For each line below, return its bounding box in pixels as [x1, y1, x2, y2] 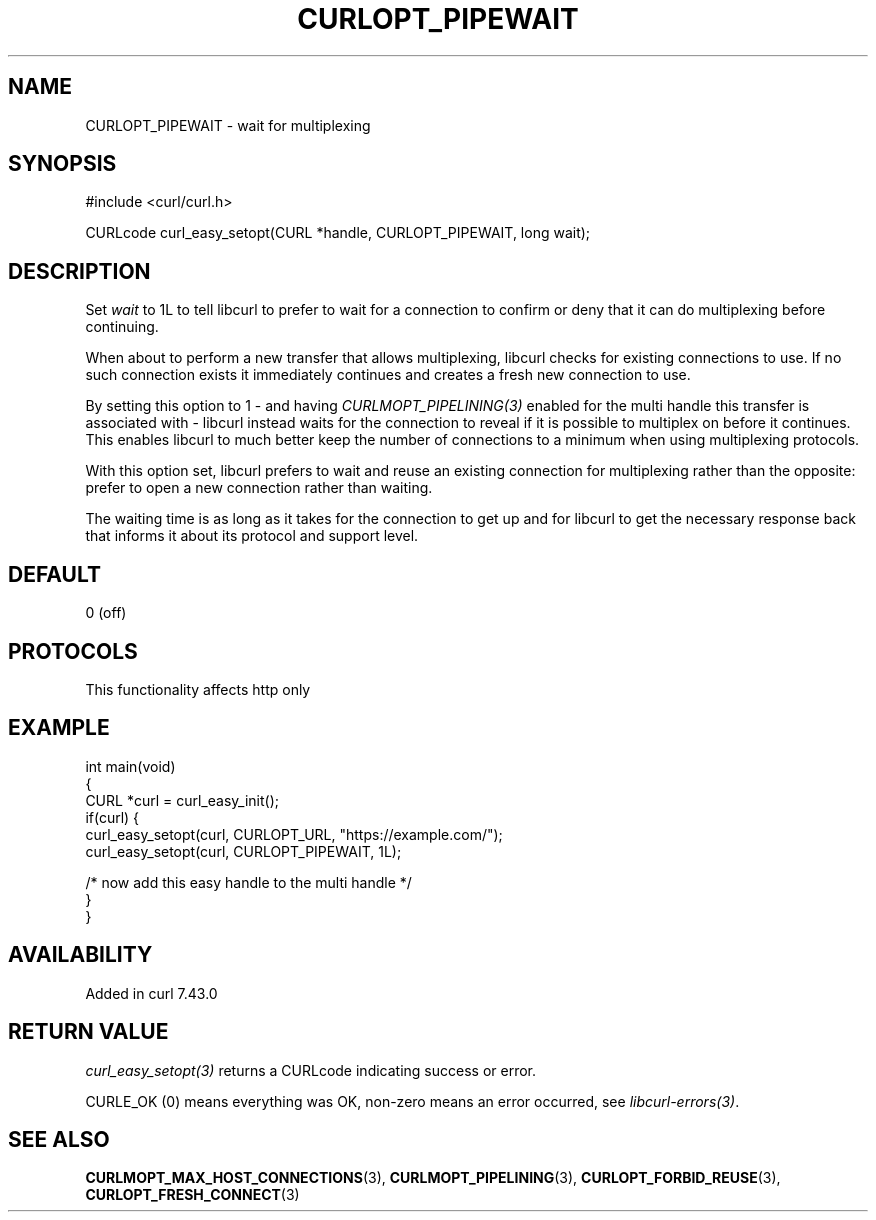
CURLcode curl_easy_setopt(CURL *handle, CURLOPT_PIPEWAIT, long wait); [85, 224, 591, 242]
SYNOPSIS [8, 151, 117, 177]
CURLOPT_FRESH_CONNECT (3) [85, 1186, 300, 1204]
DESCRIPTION [8, 258, 151, 284]
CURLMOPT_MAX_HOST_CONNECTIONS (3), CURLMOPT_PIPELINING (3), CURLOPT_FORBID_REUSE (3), [85, 1169, 781, 1187]
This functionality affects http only [85, 680, 311, 698]
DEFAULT [8, 561, 101, 587]
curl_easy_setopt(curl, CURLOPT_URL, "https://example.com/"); [85, 825, 503, 843]
